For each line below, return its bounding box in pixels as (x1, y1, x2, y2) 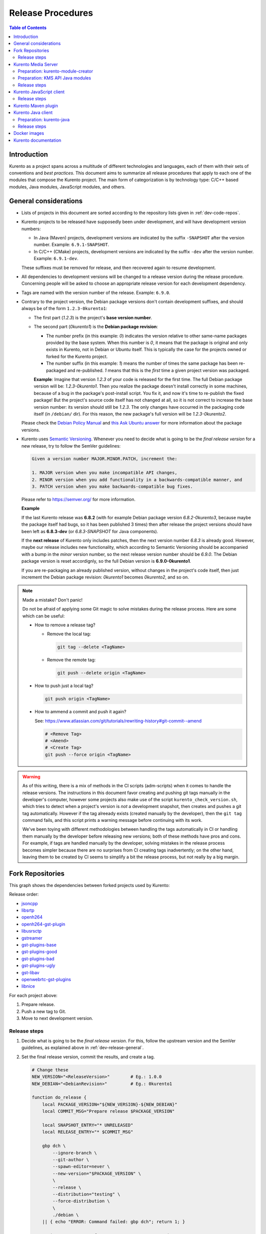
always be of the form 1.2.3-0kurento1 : (21, 306, 108, 311)
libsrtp (21, 907, 34, 913)
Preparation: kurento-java (18, 116, 70, 122)
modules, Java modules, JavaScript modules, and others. (9, 184, 126, 190)
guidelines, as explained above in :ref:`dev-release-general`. (21, 1044, 144, 1051)
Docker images (13, 130, 44, 136)
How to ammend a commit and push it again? (34, 709, 127, 715)
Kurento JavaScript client (13, 89, 65, 95)
